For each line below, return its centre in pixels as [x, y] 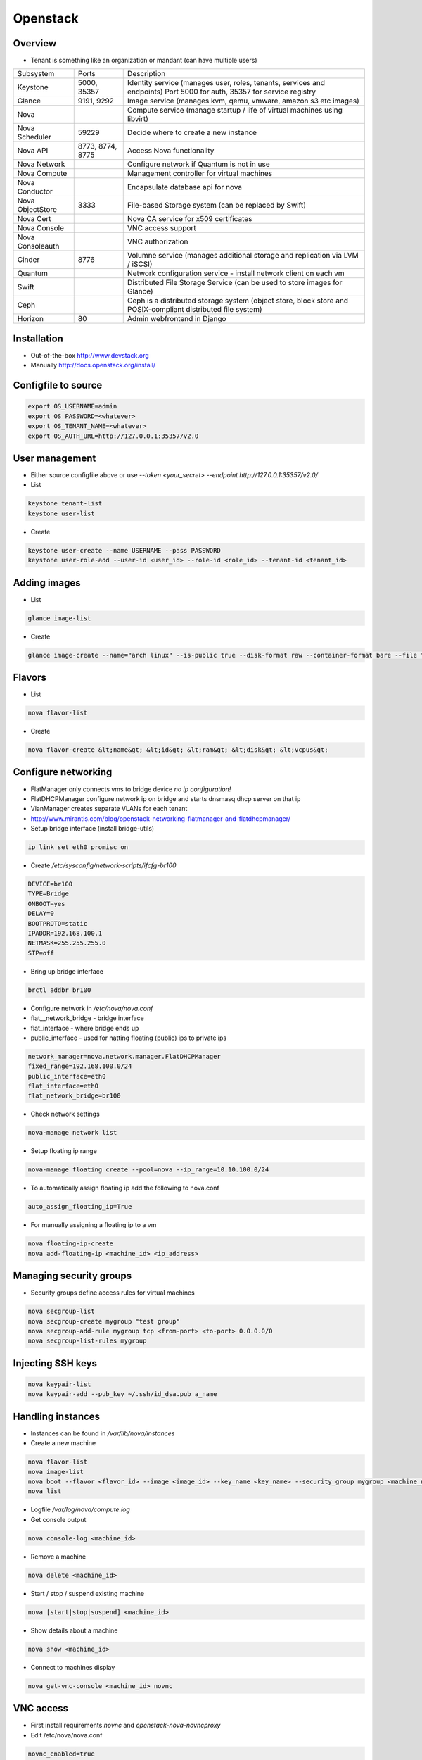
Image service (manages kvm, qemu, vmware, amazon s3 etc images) [243, 101]
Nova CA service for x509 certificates [190, 219]
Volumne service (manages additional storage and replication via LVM [243, 256]
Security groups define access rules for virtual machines [113, 1293]
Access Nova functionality [171, 151]
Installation [38, 338]
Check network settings [65, 1114]
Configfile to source [58, 385]
